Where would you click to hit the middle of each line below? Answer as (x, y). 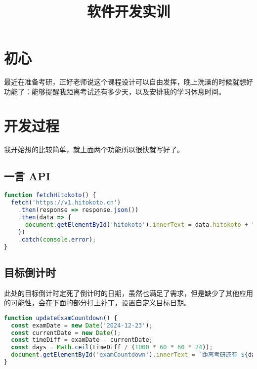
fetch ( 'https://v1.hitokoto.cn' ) (66, 203)
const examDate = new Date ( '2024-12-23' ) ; (82, 325)
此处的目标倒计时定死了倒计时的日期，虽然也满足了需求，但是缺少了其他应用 (128, 293)
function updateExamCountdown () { (61, 318)
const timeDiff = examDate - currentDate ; (82, 340)
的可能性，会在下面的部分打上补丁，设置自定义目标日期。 (97, 303)
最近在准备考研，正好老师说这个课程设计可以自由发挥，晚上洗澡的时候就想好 (128, 82)
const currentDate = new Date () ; (66, 333)
